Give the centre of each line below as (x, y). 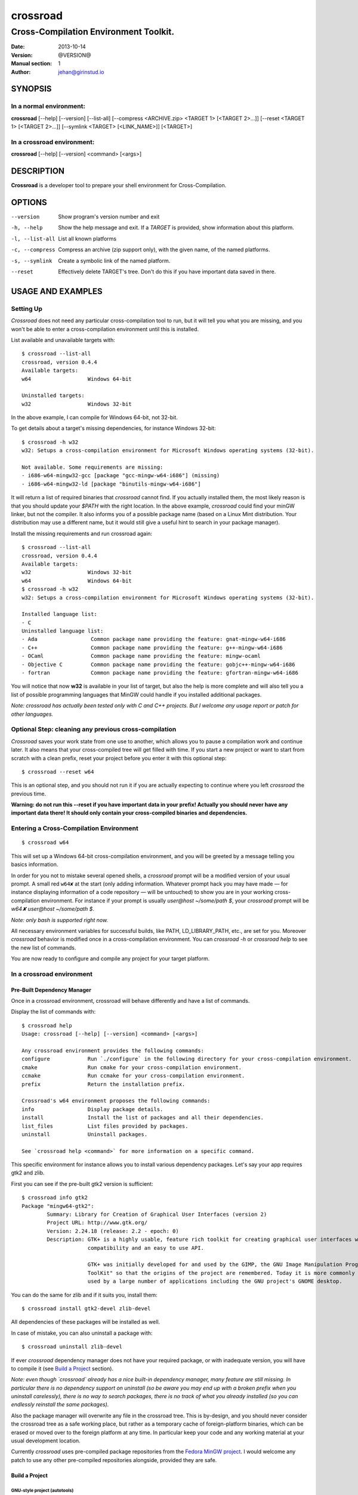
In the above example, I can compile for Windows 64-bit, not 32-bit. (95, 417)
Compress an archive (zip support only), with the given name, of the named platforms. (164, 250)
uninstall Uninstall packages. (85, 1134)
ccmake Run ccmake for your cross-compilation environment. (133, 1076)
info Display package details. (92, 1109)
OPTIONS (29, 202)
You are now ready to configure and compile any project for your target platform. (110, 959)
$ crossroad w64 (45, 843)
